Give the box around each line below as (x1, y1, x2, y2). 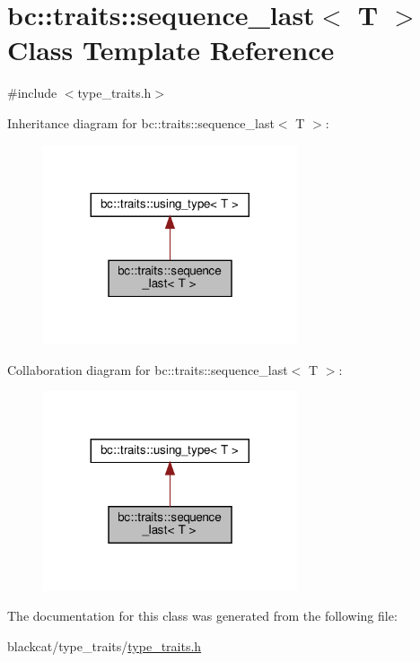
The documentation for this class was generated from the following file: (7, 606, 398, 625)
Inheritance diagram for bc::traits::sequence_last (7, 113, 275, 132)
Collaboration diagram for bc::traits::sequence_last (7, 360, 288, 379)
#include (7, 83, 57, 102)
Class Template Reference (7, 31, 335, 68)
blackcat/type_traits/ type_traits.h (7, 636, 202, 655)
